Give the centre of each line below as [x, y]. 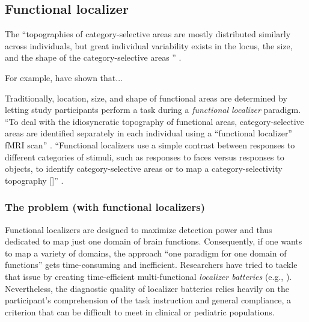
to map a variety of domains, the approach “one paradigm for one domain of [146, 253]
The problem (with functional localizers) [105, 207]
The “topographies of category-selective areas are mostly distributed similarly [148, 34]
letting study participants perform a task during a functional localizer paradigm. [153, 110]
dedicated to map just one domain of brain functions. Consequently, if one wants [154, 241]
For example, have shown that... [64, 77]
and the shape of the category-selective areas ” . [93, 57]
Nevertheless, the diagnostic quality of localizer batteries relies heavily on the [147, 288]
